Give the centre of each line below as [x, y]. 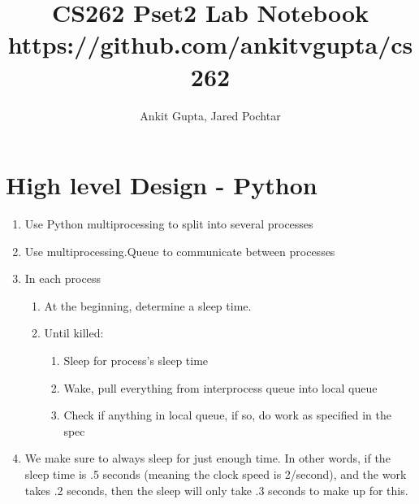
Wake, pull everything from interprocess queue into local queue [220, 387]
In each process [63, 278]
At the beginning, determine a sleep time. [148, 305]
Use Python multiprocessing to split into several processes [169, 224]
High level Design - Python [162, 185]
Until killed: [74, 333]
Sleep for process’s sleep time [136, 360]
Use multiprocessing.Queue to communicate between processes [180, 251]
